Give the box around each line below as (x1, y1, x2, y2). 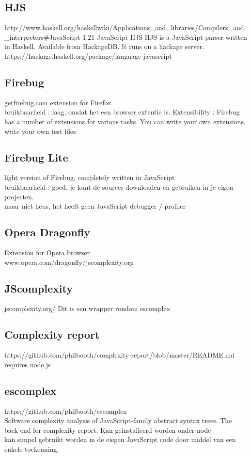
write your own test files (4, 126, 76, 136)
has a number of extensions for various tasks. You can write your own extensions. (4, 116, 246, 126)
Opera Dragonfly (4, 225, 90, 240)
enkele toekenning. (4, 443, 59, 454)
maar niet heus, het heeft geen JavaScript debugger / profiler (4, 201, 186, 211)
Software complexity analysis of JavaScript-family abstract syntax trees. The (4, 415, 232, 425)
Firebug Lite (4, 149, 68, 164)
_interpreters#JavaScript (4, 32, 80, 42)
